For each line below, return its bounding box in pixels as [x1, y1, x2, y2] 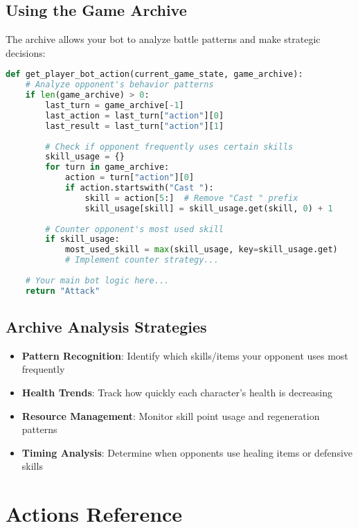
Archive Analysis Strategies [6, 316, 207, 337]
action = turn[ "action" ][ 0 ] [64, 173, 195, 183]
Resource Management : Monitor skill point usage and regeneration [21, 408, 320, 423]
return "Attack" [25, 285, 100, 296]
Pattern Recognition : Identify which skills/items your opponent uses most [21, 348, 348, 362]
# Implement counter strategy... [64, 255, 219, 265]
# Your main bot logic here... [25, 275, 170, 285]
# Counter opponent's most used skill [45, 224, 224, 234]
